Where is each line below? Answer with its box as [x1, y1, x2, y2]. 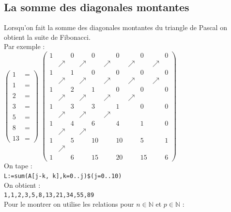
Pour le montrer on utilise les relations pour [4, 198, 134, 209]
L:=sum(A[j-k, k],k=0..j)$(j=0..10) [4, 173, 122, 180]
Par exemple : [4, 41, 45, 51]
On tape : [4, 161, 32, 171]
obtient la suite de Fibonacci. [4, 32, 91, 42]
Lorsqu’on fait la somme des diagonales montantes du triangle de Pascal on [4, 22, 227, 33]
